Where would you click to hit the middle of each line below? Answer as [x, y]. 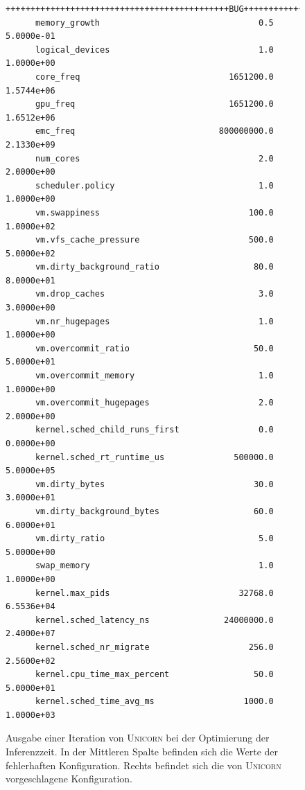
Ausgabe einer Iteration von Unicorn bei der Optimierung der [138, 738]
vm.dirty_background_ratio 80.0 [154, 267]
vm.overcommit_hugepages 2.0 [154, 403]
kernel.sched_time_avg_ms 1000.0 [154, 702]
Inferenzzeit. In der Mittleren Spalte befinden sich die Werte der [142, 752]
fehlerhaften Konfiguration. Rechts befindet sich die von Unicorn [143, 765]
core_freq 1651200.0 [154, 77]
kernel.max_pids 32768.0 [154, 593]
